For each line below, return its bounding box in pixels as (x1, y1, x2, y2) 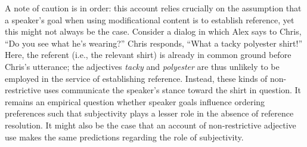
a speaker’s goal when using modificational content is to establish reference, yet (5, 13, 294, 26)
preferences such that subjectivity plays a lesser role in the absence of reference (5, 107, 294, 120)
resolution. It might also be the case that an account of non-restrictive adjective (5, 118, 296, 131)
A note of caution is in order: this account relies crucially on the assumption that (5, 2, 302, 14)
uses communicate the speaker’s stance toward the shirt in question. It (44, 84, 301, 96)
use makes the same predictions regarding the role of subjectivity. (5, 130, 244, 143)
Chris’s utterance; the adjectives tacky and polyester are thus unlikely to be (5, 60, 280, 72)
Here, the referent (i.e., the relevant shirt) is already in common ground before (5, 48, 292, 61)
